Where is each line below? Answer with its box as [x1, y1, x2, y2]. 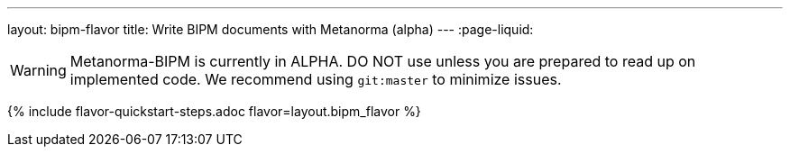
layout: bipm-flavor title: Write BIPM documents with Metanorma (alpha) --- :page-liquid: [7, 22, 534, 37]
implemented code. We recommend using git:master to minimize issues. [69, 70, 562, 88]
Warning [10, 61, 67, 79]
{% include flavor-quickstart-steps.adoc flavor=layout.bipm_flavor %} [7, 104, 421, 119]
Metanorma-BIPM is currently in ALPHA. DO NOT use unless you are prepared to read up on [69, 52, 696, 70]
